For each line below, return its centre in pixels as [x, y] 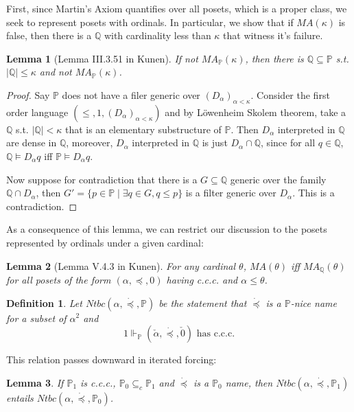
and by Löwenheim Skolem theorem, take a [256, 112]
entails [20, 397]
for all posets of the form [59, 279]
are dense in [32, 142]
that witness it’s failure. [273, 35]
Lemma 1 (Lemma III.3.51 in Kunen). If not [102, 58]
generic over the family [278, 179]
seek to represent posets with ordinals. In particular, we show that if [150, 22]
